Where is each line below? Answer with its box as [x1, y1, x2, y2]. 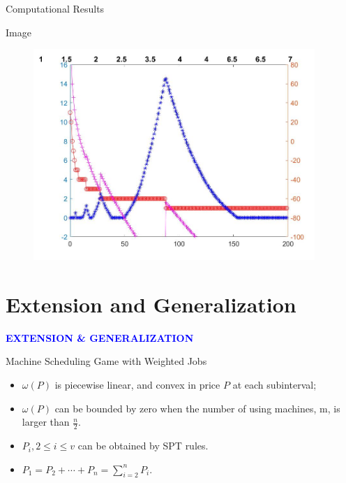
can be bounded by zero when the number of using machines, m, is [54, 401, 340, 415]
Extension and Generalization [6, 289, 296, 318]
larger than [22, 414, 70, 429]
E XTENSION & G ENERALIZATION [6, 330, 194, 345]
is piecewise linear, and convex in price [54, 377, 220, 392]
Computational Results [6, 1, 105, 15]
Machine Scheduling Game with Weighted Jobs [6, 354, 207, 368]
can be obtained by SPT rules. [77, 438, 209, 453]
